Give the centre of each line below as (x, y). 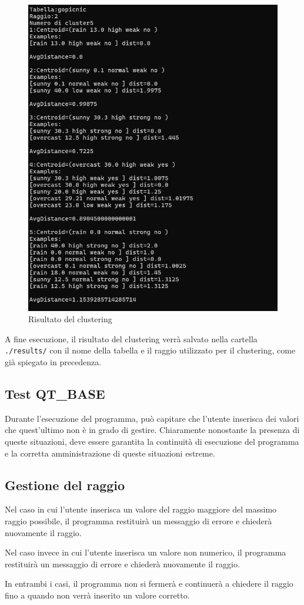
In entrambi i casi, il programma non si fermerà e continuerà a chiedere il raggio (149, 583)
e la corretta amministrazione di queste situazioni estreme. (110, 453)
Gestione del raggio (65, 485)
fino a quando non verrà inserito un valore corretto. (97, 595)
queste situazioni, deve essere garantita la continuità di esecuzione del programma (152, 441)
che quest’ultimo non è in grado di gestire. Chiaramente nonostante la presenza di (152, 430)
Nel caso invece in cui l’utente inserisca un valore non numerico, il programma (146, 552)
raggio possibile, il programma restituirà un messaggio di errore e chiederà (138, 520)
